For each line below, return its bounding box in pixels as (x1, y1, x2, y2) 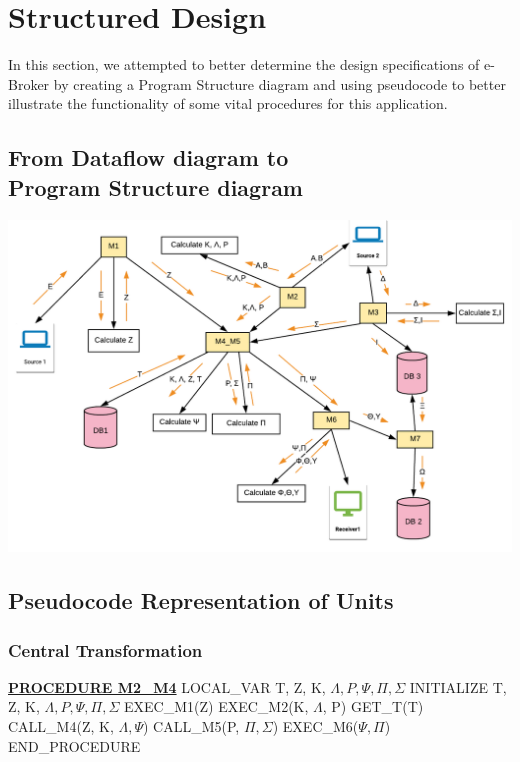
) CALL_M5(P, (142, 716, 240, 736)
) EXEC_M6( (272, 716, 359, 736)
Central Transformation (8, 637, 203, 662)
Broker (8, 73, 50, 94)
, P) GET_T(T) (322, 696, 424, 717)
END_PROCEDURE (8, 735, 141, 756)
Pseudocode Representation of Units (8, 585, 394, 616)
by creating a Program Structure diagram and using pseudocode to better (53, 73, 506, 94)
